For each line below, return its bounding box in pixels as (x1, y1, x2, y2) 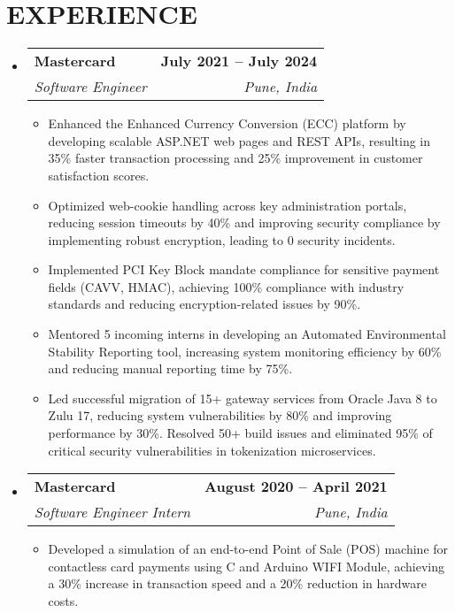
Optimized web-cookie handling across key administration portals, (48, 195, 407, 214)
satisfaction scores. (48, 165, 150, 184)
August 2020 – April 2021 (204, 476, 388, 497)
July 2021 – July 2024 (160, 50, 318, 72)
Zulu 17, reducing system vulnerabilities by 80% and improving (48, 406, 392, 425)
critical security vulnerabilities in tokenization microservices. (48, 441, 376, 459)
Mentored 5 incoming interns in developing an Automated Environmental (48, 325, 446, 343)
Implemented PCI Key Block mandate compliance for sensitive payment (48, 260, 440, 279)
